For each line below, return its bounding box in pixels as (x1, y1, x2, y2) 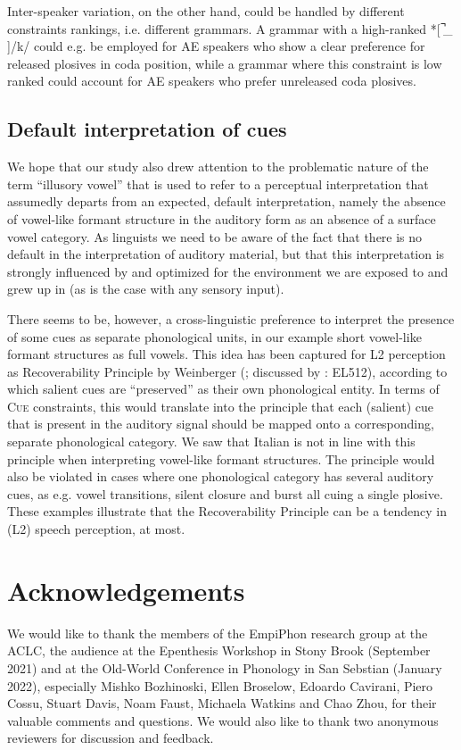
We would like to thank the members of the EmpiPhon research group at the (7, 623, 428, 642)
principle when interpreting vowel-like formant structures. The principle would (7, 449, 435, 468)
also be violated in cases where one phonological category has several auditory (7, 467, 434, 486)
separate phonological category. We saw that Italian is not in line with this (7, 432, 416, 451)
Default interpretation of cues (7, 115, 287, 143)
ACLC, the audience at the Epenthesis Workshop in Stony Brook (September (7, 641, 431, 660)
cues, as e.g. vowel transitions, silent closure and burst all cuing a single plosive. (7, 484, 443, 503)
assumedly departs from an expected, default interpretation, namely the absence (7, 192, 446, 211)
